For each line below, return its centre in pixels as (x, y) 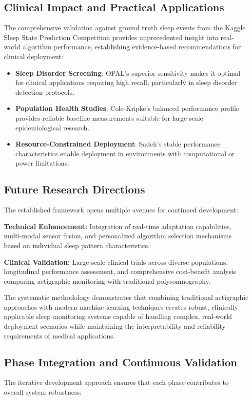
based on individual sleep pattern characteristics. (77, 245)
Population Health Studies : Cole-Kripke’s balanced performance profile (127, 108)
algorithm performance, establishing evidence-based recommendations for (132, 47)
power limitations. (42, 163)
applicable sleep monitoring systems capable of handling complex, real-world (118, 316)
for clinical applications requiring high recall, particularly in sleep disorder (126, 82)
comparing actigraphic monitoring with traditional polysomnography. (107, 281)
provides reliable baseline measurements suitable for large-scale (109, 117)
